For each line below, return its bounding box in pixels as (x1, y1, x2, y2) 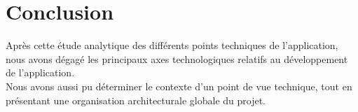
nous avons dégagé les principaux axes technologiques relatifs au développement (6, 51, 348, 66)
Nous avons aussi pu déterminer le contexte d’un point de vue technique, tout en (6, 78, 352, 93)
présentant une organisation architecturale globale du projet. (6, 92, 266, 107)
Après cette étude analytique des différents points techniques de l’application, (6, 38, 338, 52)
